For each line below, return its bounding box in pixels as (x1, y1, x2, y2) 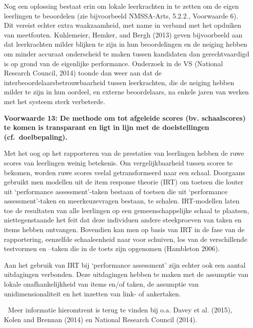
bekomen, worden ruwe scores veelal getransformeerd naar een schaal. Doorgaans (4, 167, 245, 177)
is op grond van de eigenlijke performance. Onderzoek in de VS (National (4, 58, 223, 68)
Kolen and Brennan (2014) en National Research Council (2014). (4, 314, 197, 324)
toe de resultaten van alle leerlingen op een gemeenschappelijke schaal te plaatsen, (4, 205, 249, 215)
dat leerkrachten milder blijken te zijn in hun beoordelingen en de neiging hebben (4, 39, 248, 49)
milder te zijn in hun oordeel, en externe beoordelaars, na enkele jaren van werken (4, 87, 249, 97)
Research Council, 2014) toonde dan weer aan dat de (4, 68, 162, 78)
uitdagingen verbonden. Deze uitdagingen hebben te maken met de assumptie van (4, 269, 249, 279)
